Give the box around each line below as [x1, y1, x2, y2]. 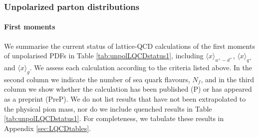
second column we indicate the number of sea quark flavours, [4, 74, 190, 84]
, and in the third [201, 74, 255, 84]
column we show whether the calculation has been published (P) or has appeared [4, 84, 252, 94]
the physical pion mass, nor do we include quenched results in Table [4, 103, 212, 114]
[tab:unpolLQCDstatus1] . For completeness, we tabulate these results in [4, 113, 224, 124]
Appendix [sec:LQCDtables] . [4, 123, 91, 133]
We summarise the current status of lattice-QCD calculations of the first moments [4, 40, 255, 51]
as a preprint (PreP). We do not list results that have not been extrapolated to [4, 94, 246, 104]
